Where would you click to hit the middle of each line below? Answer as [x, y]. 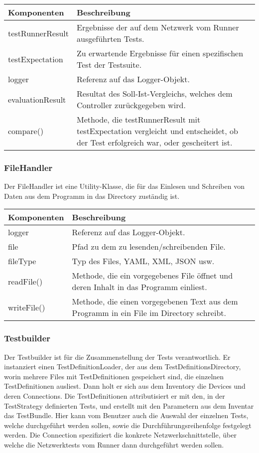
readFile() [25, 281]
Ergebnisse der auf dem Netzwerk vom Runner [158, 27]
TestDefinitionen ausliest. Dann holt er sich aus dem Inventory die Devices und [125, 386]
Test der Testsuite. [109, 65]
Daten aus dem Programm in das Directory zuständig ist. [92, 196]
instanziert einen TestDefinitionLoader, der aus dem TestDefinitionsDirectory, [123, 367]
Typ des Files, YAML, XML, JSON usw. [143, 261]
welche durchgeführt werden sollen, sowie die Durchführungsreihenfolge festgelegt [128, 425]
